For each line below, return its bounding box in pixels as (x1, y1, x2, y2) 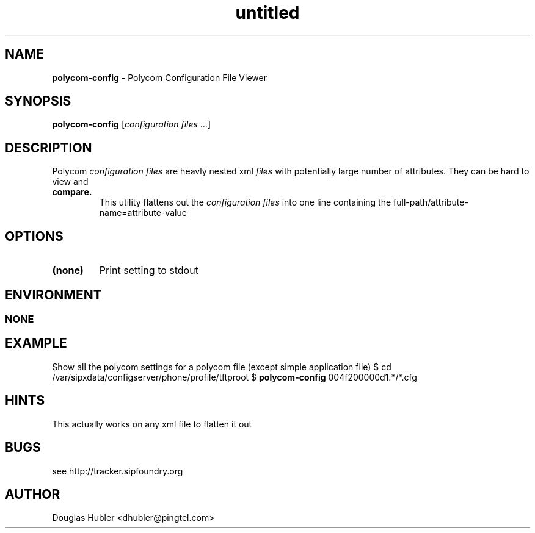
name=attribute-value (99, 207, 187, 218)
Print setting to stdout (99, 264, 198, 277)
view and (52, 176, 89, 187)
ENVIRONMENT (5, 287, 102, 302)
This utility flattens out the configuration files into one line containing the (99, 197, 391, 208)
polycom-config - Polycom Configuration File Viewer (52, 72, 267, 83)
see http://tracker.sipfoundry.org (52, 465, 183, 476)
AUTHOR (5, 486, 60, 502)
